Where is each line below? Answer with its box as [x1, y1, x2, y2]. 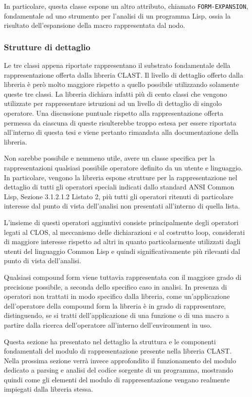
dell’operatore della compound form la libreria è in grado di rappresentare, [4, 300, 226, 311]
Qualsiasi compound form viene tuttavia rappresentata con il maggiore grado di [4, 272, 242, 282]
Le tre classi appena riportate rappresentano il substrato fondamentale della [4, 60, 231, 70]
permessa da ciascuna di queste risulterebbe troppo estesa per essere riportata [4, 117, 236, 127]
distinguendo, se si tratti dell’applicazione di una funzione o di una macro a [4, 310, 229, 320]
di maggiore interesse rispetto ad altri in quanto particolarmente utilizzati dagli [4, 236, 241, 247]
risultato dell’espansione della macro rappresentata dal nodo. [4, 20, 185, 30]
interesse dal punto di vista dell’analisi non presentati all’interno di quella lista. [4, 201, 240, 211]
